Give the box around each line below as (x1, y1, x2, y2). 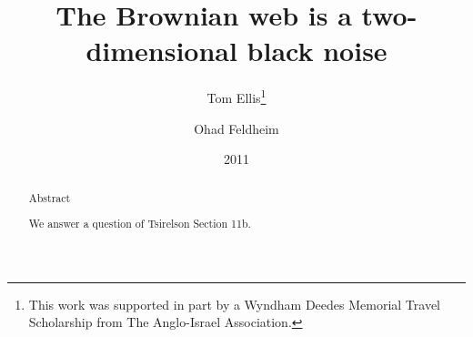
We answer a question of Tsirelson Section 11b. (28, 216, 251, 231)
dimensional (86, 32, 237, 69)
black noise (247, 32, 387, 69)
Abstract (28, 189, 71, 205)
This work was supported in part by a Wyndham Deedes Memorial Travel (28, 294, 440, 313)
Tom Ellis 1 (206, 86, 267, 107)
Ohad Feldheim (194, 118, 279, 138)
